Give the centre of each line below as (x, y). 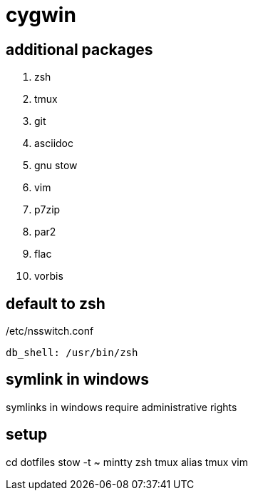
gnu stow (56, 166)
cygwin (41, 15)
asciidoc (54, 143)
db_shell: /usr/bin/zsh (72, 353)
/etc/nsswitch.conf (50, 331)
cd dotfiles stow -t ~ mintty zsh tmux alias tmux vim (127, 462)
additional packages (79, 49)
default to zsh (56, 303)
